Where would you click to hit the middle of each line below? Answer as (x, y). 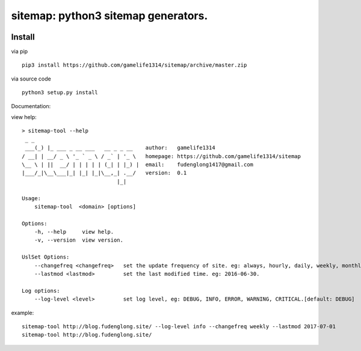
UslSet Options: (46, 257)
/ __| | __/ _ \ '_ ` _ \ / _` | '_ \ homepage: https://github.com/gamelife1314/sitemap (161, 156)
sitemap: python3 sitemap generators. (110, 16)
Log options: (41, 291)
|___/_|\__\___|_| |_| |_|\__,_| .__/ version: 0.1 (104, 173)
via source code (31, 79)
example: (23, 313)
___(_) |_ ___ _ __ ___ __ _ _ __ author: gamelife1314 (120, 148)
